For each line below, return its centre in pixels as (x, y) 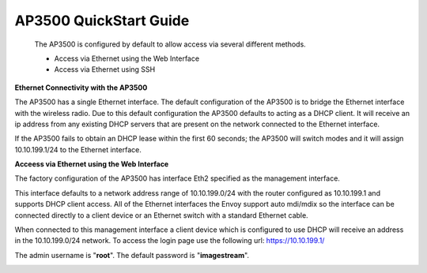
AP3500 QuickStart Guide (102, 21)
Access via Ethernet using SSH (105, 69)
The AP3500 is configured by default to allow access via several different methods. (170, 44)
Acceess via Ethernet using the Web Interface (92, 164)
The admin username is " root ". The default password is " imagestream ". (132, 255)
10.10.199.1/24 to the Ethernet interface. (78, 149)
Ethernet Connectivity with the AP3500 (81, 88)
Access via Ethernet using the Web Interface (127, 58)
